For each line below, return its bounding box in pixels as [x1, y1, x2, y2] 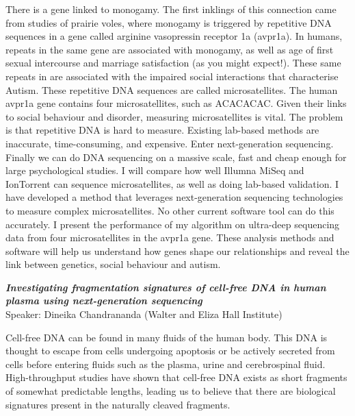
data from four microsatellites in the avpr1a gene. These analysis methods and [5, 230, 334, 245]
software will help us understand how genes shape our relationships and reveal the [5, 243, 350, 258]
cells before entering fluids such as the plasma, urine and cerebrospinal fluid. [5, 356, 326, 371]
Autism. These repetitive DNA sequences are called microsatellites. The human [5, 82, 338, 97]
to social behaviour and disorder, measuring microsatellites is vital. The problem [5, 109, 343, 123]
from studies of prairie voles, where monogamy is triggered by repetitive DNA [5, 15, 332, 29]
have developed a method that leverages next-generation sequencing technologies [5, 190, 343, 204]
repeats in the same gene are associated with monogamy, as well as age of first [5, 42, 334, 56]
